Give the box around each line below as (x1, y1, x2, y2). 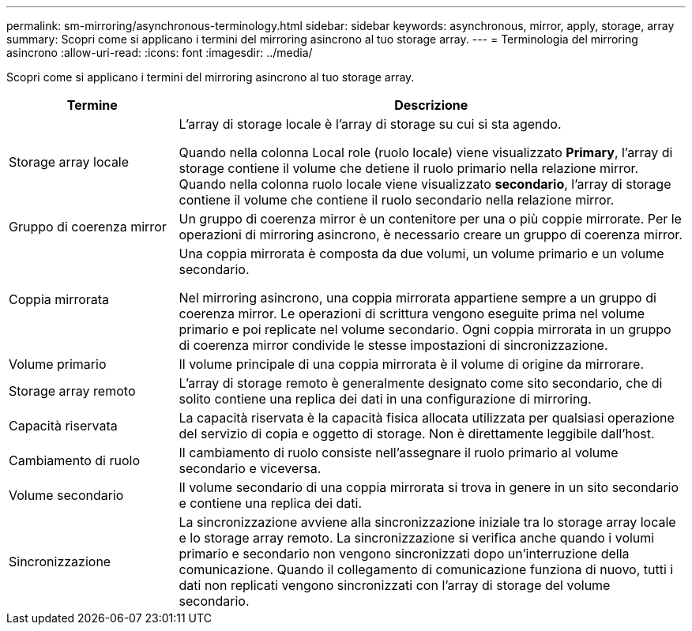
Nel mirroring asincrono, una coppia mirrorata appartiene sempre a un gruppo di (179, 290, 656, 306)
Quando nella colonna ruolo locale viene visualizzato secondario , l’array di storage (179, 176, 671, 192)
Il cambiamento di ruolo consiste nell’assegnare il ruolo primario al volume (179, 445, 619, 460)
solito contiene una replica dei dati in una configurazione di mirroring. (179, 391, 592, 407)
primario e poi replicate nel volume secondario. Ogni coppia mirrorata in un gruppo (179, 321, 671, 337)
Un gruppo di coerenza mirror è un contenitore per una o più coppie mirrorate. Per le (179, 211, 682, 227)
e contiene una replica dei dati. (179, 495, 363, 511)
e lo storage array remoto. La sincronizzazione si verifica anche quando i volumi (179, 530, 655, 546)
